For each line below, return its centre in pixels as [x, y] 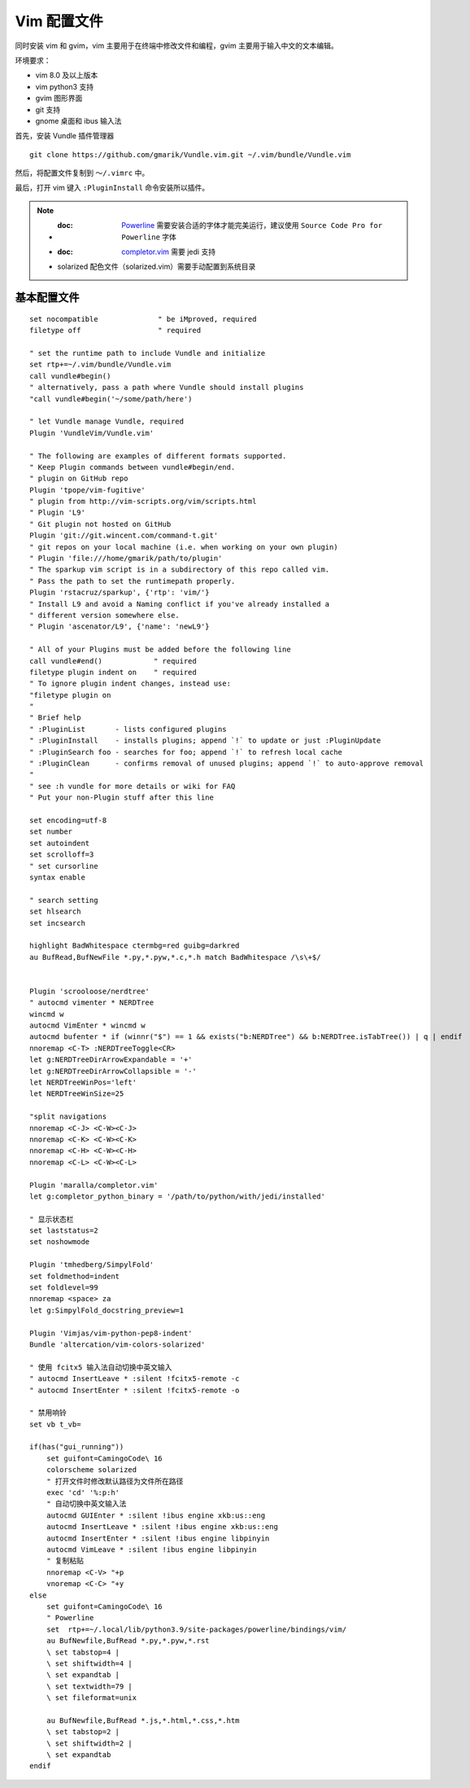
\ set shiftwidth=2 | [89, 1743]
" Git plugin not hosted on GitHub [100, 524]
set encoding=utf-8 [68, 820]
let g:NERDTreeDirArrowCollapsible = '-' [113, 1071]
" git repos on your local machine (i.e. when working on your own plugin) [184, 547]
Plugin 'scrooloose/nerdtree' [90, 991]
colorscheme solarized [91, 1470]
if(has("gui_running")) [77, 1447]
